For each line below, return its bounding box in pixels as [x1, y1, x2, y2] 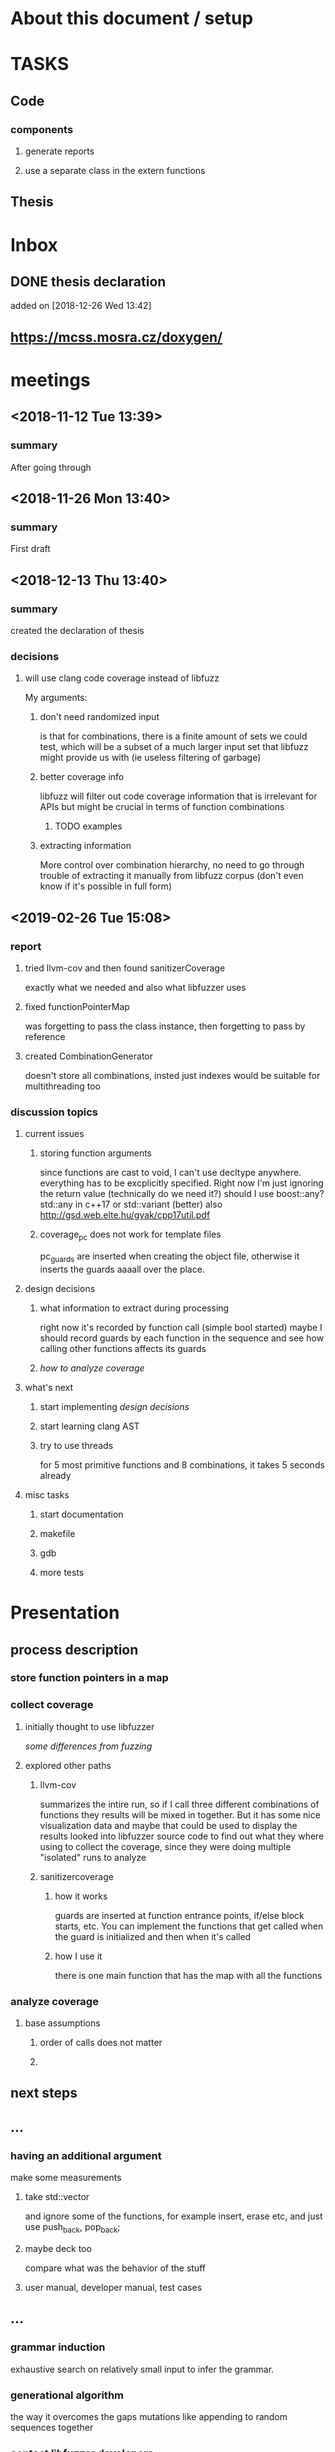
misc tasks [24, 1488, 70, 1501]
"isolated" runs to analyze [39, 1851, 147, 1863]
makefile [39, 1527, 76, 1539]
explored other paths [24, 1759, 112, 1771]
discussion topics [10, 1105, 98, 1119]
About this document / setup [10, 7, 254, 30]
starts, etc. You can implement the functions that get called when [54, 1920, 324, 1932]
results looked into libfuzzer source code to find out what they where [39, 1830, 325, 1842]
